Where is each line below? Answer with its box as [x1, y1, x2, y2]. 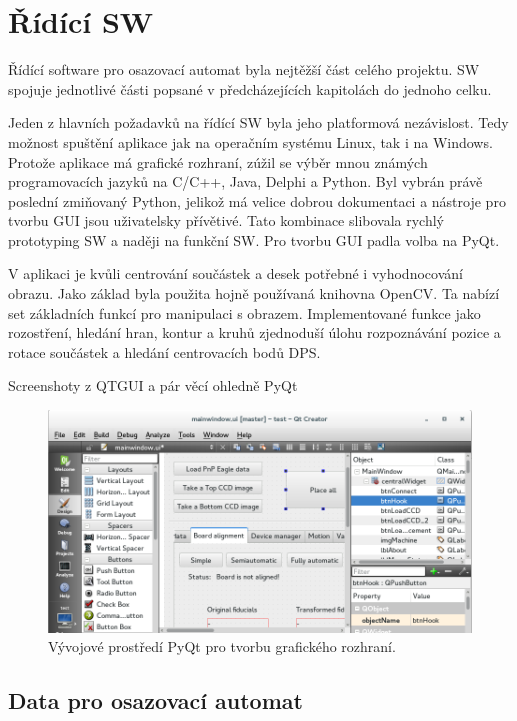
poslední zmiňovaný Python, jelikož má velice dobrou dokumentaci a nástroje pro [8, 190, 506, 211]
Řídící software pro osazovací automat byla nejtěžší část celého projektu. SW [8, 59, 480, 80]
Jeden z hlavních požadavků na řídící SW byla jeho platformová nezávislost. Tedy [8, 112, 509, 133]
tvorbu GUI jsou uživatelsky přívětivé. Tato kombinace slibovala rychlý [8, 210, 445, 231]
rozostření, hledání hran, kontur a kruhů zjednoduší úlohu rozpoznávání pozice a [8, 322, 501, 343]
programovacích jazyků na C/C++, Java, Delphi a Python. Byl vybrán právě [8, 171, 483, 192]
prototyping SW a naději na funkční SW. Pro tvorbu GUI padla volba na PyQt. [8, 229, 500, 250]
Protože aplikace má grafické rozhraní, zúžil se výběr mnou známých [8, 151, 428, 172]
